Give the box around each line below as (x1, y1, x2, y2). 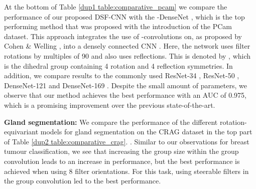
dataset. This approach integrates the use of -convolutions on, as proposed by (4, 31, 242, 41)
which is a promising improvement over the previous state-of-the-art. (4, 99, 215, 110)
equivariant (4, 126, 39, 137)
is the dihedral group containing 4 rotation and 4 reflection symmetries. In (4, 60, 233, 71)
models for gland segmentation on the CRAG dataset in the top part (40, 126, 252, 137)
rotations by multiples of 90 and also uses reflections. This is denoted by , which (4, 50, 251, 61)
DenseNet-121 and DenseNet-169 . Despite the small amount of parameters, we (4, 80, 247, 90)
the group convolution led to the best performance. (4, 175, 161, 186)
